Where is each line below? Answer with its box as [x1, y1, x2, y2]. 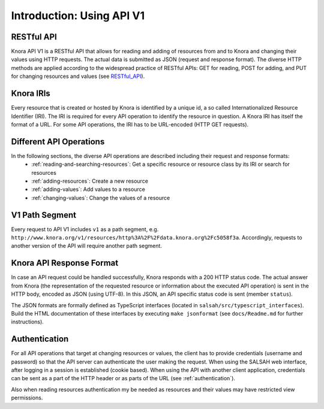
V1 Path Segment [11, 210, 76, 220]
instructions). [11, 318, 44, 326]
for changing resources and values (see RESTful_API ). [11, 72, 145, 80]
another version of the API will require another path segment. [11, 243, 162, 250]
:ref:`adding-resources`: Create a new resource [31, 177, 148, 184]
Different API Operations [11, 137, 105, 147]
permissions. [11, 394, 43, 401]
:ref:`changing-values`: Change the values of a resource [31, 194, 170, 201]
